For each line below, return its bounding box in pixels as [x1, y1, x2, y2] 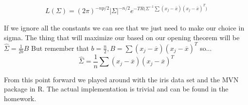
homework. [4, 93, 36, 104]
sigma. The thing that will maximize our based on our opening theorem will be [4, 32, 240, 42]
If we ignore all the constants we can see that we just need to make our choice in [4, 23, 245, 33]
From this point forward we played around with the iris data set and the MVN [4, 74, 239, 84]
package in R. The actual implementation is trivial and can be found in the [4, 84, 229, 94]
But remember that [31, 43, 89, 53]
